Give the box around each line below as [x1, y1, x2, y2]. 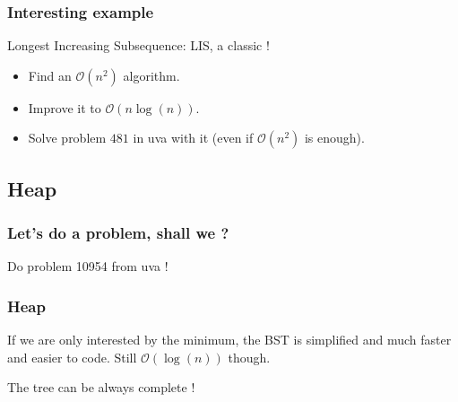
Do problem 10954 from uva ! [7, 257, 169, 275]
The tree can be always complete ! [7, 378, 195, 397]
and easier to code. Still [7, 347, 137, 366]
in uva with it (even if [133, 128, 254, 147]
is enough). [304, 128, 365, 147]
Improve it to [28, 98, 101, 117]
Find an [28, 66, 72, 84]
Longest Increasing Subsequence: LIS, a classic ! [7, 36, 270, 55]
